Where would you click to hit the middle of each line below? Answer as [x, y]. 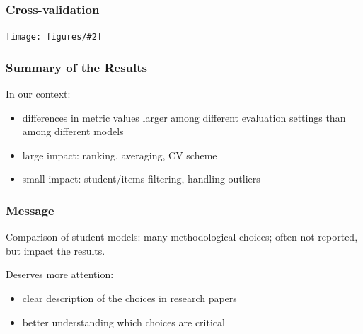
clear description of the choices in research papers [129, 298]
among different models [73, 131]
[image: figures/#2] [54, 37]
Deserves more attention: [60, 274]
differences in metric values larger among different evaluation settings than [184, 117]
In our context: [38, 94]
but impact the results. [56, 250]
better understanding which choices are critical [123, 322]
